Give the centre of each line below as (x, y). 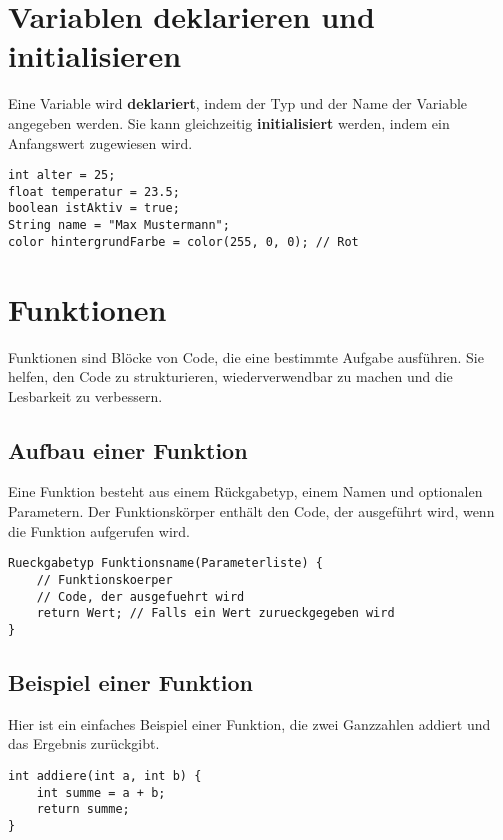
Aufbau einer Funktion (128, 449)
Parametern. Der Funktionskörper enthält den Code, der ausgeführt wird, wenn (251, 511)
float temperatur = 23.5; (94, 191)
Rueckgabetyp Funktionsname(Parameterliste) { (165, 563)
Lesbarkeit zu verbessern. (85, 395)
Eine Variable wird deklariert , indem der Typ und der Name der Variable (238, 103)
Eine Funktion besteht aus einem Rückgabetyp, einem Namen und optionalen (245, 491)
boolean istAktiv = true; (94, 208)
